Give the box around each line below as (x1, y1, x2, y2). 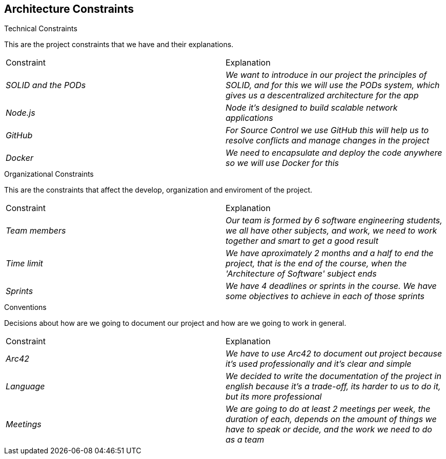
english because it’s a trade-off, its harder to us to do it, (226, 381, 441, 392)
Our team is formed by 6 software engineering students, (226, 215, 442, 226)
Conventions (4, 303, 47, 312)
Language (6, 381, 45, 392)
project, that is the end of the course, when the (226, 258, 407, 269)
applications (226, 113, 273, 123)
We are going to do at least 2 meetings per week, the (226, 404, 431, 414)
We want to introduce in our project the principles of (226, 70, 427, 80)
